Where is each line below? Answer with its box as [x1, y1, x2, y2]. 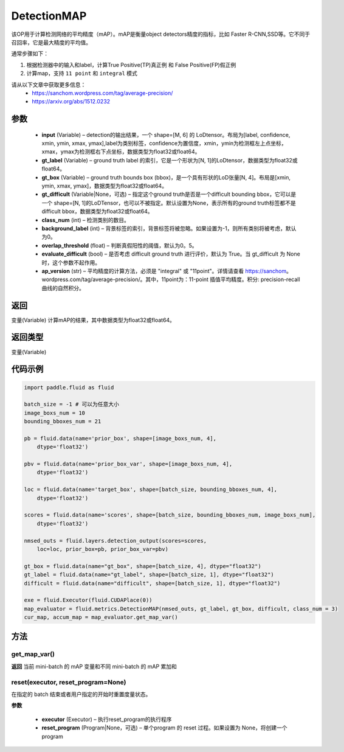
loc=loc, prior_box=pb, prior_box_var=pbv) [36, 545, 168, 552]
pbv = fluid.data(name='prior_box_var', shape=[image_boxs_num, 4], [24, 461, 233, 468]
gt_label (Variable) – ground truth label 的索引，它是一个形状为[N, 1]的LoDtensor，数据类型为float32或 [41, 156, 298, 164]
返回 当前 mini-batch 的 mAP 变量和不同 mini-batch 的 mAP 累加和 [11, 663, 177, 670]
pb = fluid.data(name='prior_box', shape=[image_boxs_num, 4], [24, 435, 217, 442]
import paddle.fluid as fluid [24, 384, 114, 391]
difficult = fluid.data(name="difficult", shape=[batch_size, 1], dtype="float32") [24, 580, 281, 587]
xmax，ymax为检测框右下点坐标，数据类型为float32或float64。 [41, 148, 201, 155]
